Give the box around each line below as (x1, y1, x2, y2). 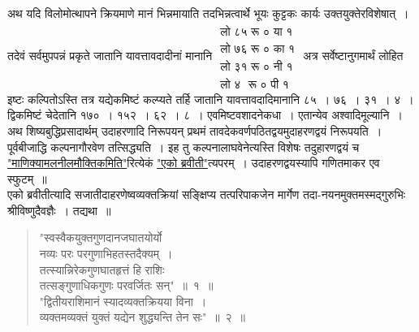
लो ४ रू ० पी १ (220, 79, 289, 91)
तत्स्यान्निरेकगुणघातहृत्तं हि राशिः (39, 261, 165, 278)
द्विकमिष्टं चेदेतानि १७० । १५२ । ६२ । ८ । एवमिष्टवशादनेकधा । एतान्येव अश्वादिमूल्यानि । (7, 106, 403, 123)
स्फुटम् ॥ (7, 170, 47, 187)
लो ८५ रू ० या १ (220, 26, 293, 38)
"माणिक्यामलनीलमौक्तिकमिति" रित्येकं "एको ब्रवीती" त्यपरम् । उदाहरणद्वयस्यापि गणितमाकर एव (7, 154, 380, 171)
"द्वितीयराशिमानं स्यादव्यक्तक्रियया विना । (39, 292, 207, 309)
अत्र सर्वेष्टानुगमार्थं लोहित (303, 46, 404, 63)
